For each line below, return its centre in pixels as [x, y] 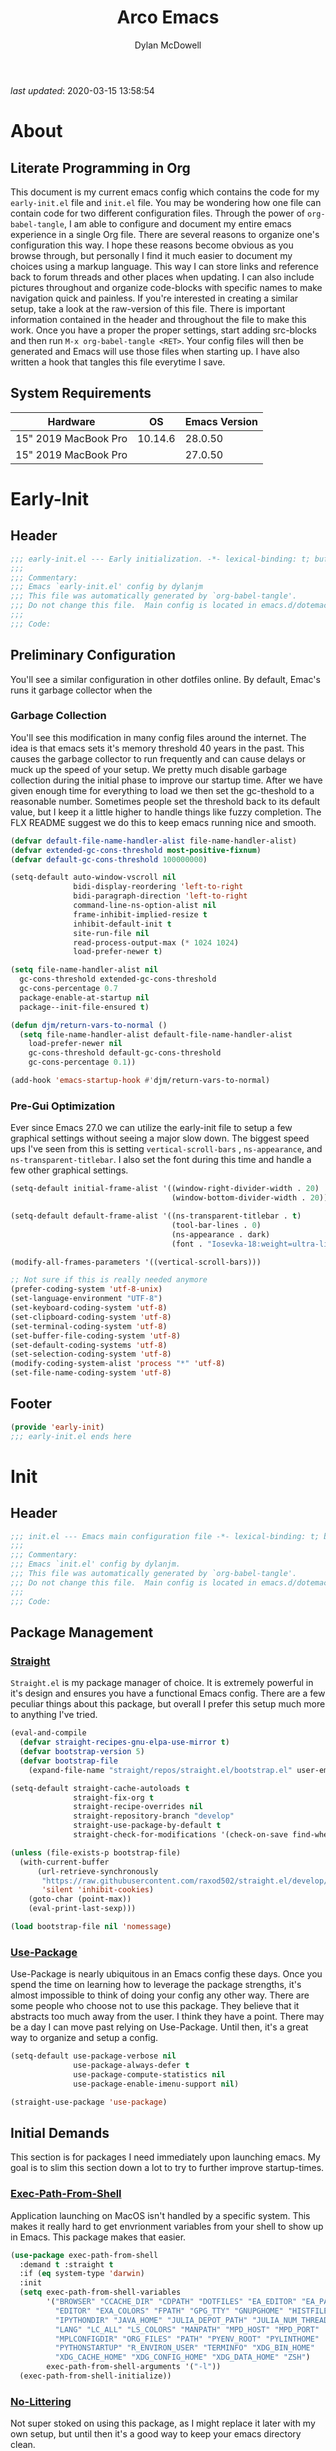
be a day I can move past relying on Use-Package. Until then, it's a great [159, 2027]
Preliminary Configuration [93, 655]
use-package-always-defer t [131, 2066]
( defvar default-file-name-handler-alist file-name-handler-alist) [154, 841]
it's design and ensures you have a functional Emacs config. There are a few [168, 1693]
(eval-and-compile [48, 1733]
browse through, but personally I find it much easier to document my [151, 255]
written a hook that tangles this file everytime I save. [118, 362]
